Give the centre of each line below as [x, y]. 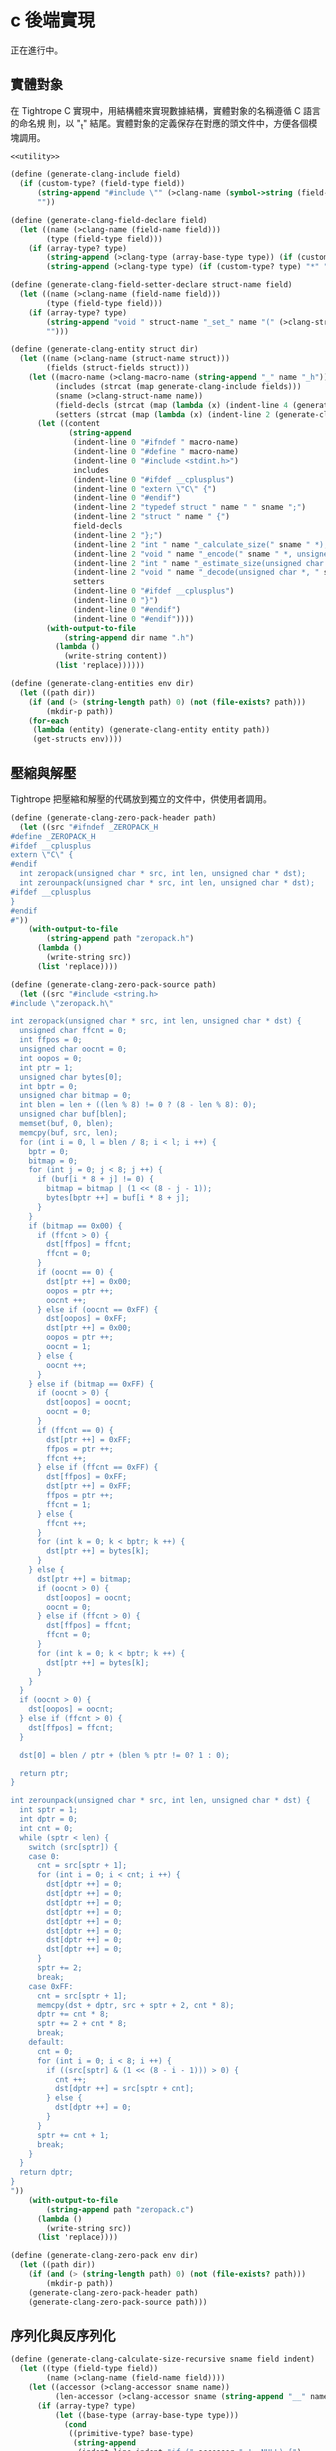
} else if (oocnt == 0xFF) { [97, 1309]
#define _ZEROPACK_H [53, 836]
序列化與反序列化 [63, 2335]
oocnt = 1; [69, 1347]
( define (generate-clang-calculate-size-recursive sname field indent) [162, 2359]
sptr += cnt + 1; [73, 2135]
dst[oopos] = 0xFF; [87, 1319]
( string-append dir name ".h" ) [129, 637]
